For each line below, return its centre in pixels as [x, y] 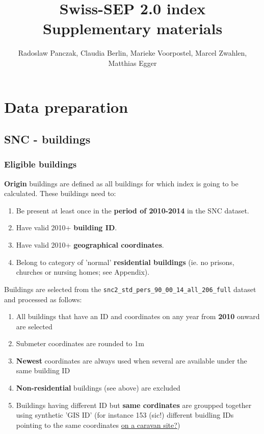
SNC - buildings [47, 139]
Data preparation [66, 106]
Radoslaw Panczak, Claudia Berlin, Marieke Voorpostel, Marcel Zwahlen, [133, 53]
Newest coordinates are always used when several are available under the [131, 360]
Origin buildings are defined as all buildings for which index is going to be [121, 183]
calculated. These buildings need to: [60, 193]
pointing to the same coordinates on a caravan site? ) [98, 425]
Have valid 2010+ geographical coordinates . [90, 245]
